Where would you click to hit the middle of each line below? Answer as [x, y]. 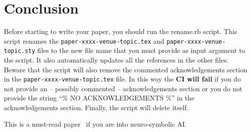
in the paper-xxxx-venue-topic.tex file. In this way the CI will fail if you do [122, 79]
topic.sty [20, 51]
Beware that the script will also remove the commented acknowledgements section [126, 69]
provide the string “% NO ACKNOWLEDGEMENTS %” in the [99, 98]
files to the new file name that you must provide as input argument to [141, 50]
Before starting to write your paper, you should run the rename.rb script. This [121, 31]
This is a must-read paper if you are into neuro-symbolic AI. [95, 124]
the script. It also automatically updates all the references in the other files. [116, 60]
